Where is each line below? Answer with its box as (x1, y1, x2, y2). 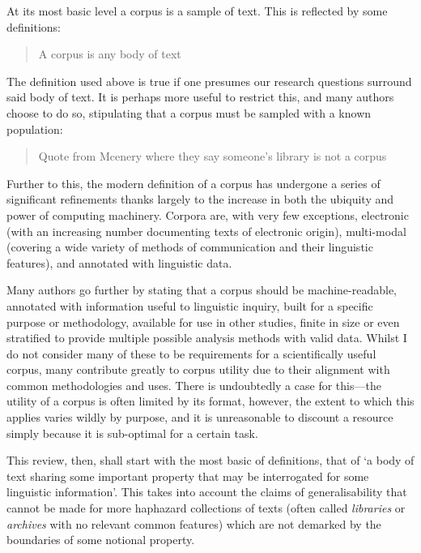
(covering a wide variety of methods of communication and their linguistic (6, 238, 373, 255)
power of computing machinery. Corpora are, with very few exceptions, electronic (6, 206, 409, 223)
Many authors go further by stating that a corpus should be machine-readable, (6, 281, 397, 298)
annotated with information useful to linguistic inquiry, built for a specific (6, 297, 373, 314)
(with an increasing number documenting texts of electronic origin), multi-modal (6, 222, 406, 239)
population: (6, 120, 63, 137)
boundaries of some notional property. (6, 531, 195, 548)
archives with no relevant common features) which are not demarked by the (6, 515, 381, 532)
